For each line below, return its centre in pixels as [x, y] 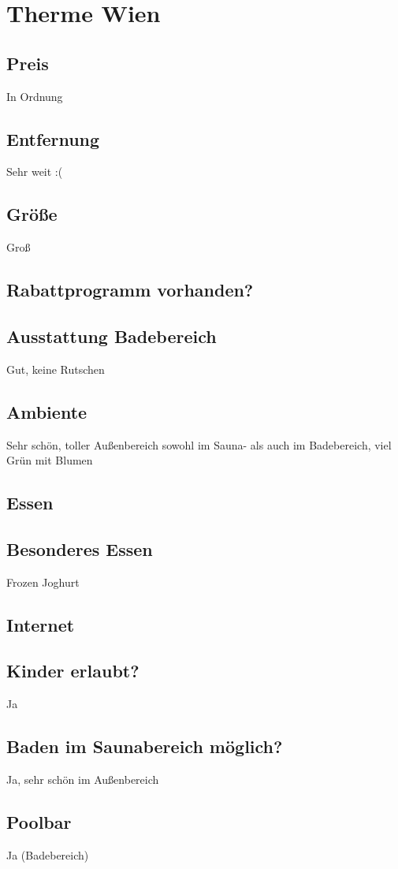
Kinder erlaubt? [73, 671]
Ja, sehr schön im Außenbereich [83, 779]
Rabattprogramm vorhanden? [130, 290]
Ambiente [47, 411]
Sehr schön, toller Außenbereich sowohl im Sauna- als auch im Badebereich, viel [199, 444]
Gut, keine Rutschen [56, 369]
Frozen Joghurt [43, 582]
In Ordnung [35, 96]
